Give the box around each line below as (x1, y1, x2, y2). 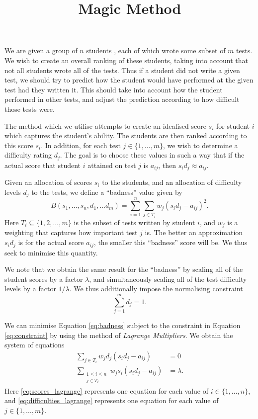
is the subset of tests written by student (74, 217, 195, 228)
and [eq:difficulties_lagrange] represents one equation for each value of (4, 395, 219, 406)
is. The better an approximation (145, 227, 243, 238)
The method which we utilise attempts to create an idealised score (4, 120, 206, 131)
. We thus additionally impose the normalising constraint (69, 283, 243, 294)
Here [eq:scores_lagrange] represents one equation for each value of (4, 385, 209, 396)
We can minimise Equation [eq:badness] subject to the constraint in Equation (4, 320, 241, 331)
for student (216, 120, 250, 131)
